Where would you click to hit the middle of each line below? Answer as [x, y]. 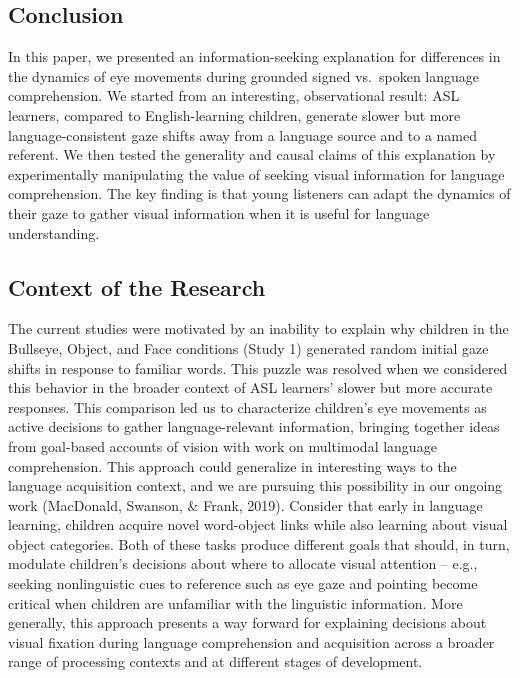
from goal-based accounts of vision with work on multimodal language [222, 445]
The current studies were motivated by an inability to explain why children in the [258, 328]
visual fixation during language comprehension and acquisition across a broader [251, 641]
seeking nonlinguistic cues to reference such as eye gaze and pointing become [243, 583]
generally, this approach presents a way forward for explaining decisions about [247, 622]
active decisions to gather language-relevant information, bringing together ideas [254, 426]
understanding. [54, 232]
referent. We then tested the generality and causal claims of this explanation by [252, 154]
